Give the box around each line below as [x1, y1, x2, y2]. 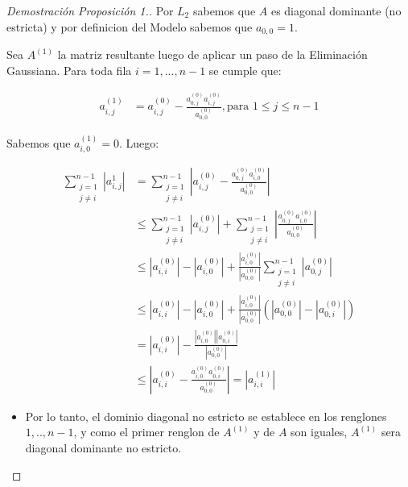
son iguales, [291, 423, 348, 440]
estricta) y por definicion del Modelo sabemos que [6, 18, 253, 35]
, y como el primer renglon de [73, 423, 220, 440]
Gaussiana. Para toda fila [6, 61, 132, 78]
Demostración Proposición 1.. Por [6, 2, 174, 19]
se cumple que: [208, 61, 282, 78]
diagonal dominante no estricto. [25, 439, 182, 456]
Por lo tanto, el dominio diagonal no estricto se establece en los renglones [25, 407, 387, 424]
